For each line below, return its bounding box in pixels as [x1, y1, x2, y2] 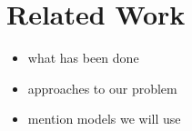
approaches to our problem [27, 78, 177, 97]
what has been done [27, 48, 139, 67]
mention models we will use [27, 109, 181, 128]
